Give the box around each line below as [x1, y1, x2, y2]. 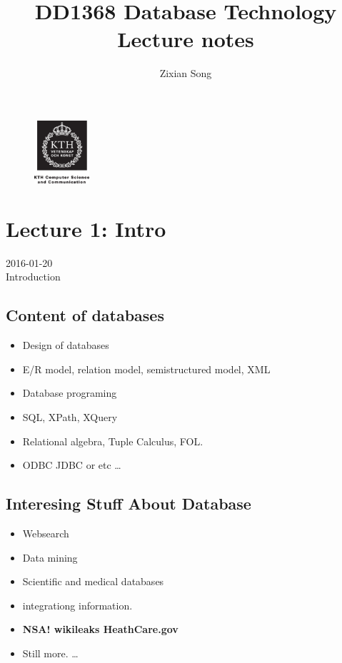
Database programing [22, 385, 117, 400]
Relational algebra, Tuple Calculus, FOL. [22, 433, 203, 448]
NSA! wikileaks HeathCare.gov [22, 622, 178, 637]
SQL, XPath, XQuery [22, 410, 118, 425]
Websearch [22, 526, 69, 541]
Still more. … [22, 646, 79, 660]
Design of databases [22, 338, 109, 353]
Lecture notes [117, 24, 254, 54]
